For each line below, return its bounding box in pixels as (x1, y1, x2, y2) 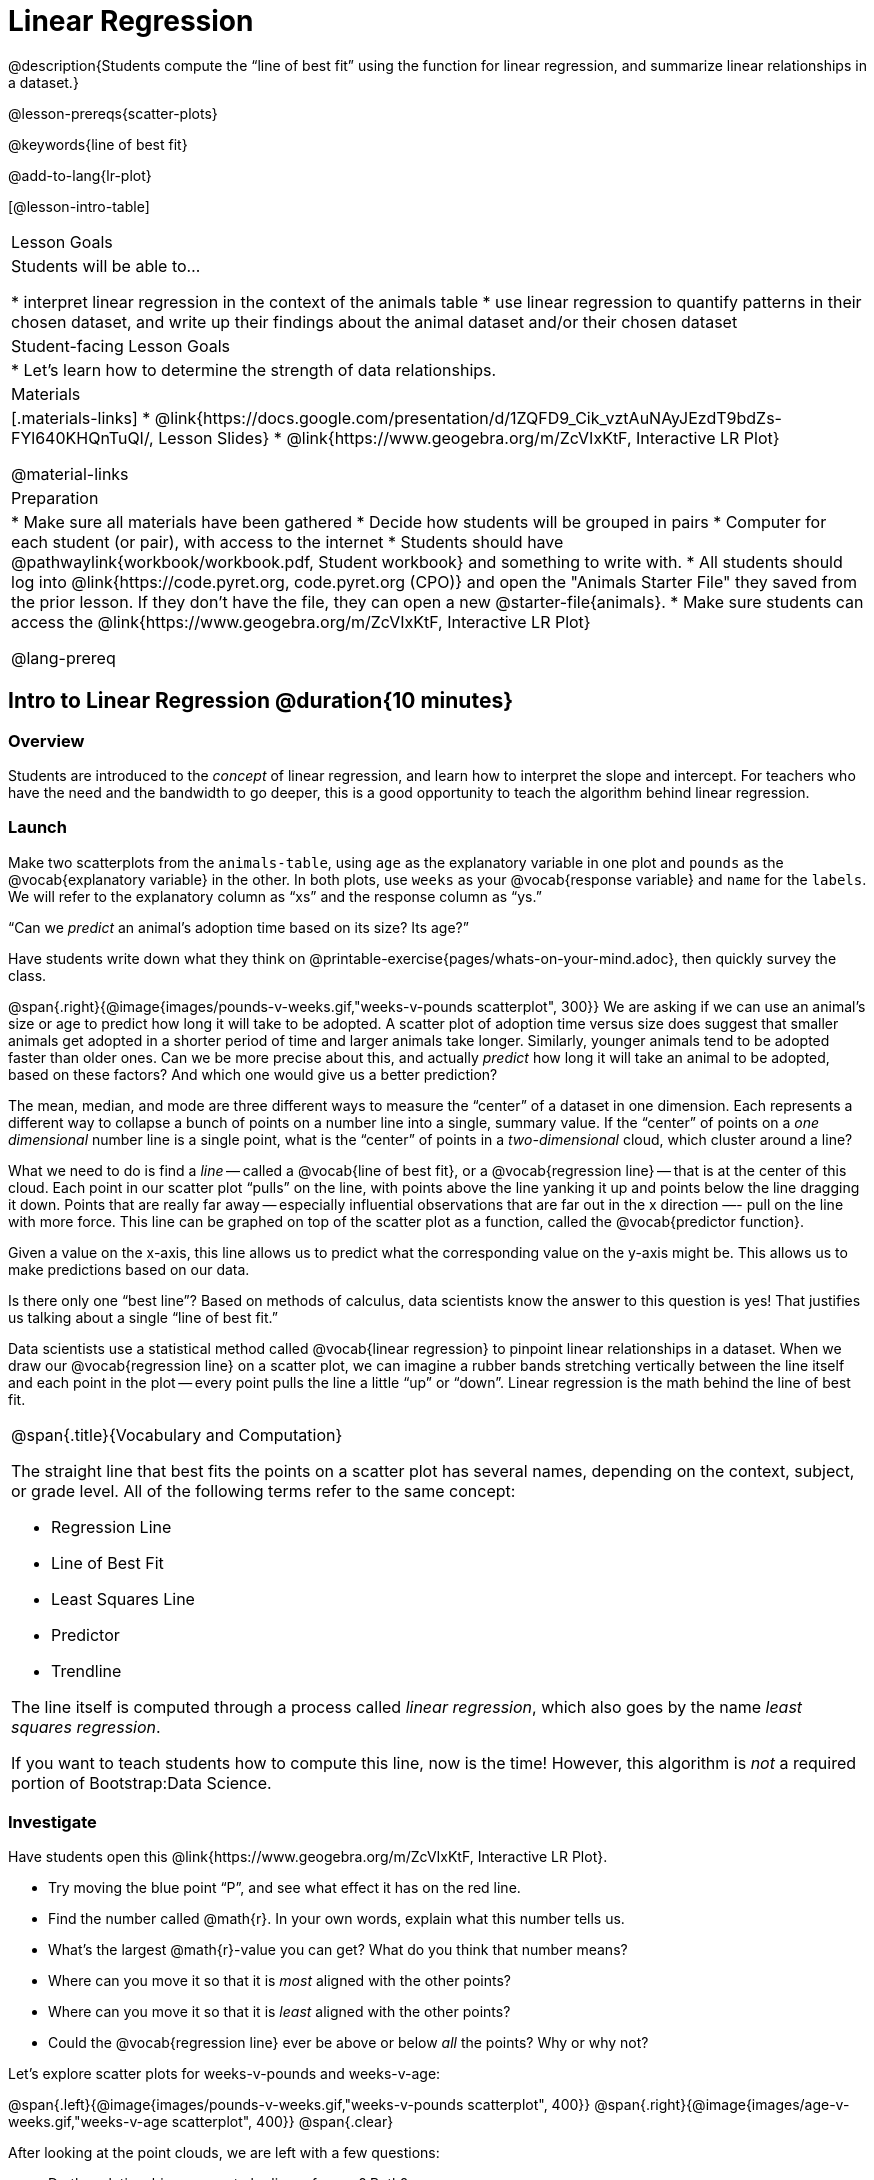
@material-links (11, 463, 129, 484)
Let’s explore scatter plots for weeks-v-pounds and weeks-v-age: (8, 2065, 441, 2083)
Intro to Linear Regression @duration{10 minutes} (8, 688, 514, 714)
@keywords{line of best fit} (8, 135, 188, 153)
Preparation (11, 487, 99, 508)
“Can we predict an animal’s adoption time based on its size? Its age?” (8, 918, 469, 936)
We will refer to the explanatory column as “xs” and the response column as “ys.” (8, 887, 542, 905)
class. (8, 966, 47, 984)
